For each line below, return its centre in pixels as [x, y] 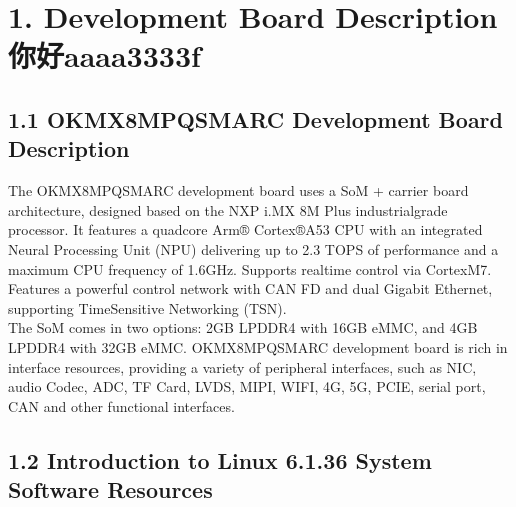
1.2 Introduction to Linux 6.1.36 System [220, 459]
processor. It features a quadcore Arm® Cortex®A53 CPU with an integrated [245, 229]
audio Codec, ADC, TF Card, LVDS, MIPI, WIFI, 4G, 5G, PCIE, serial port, [247, 386]
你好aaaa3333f [104, 55]
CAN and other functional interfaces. [121, 405]
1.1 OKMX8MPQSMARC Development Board [255, 118]
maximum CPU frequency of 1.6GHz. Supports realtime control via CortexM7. [250, 268]
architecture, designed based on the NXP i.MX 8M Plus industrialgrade [228, 209]
